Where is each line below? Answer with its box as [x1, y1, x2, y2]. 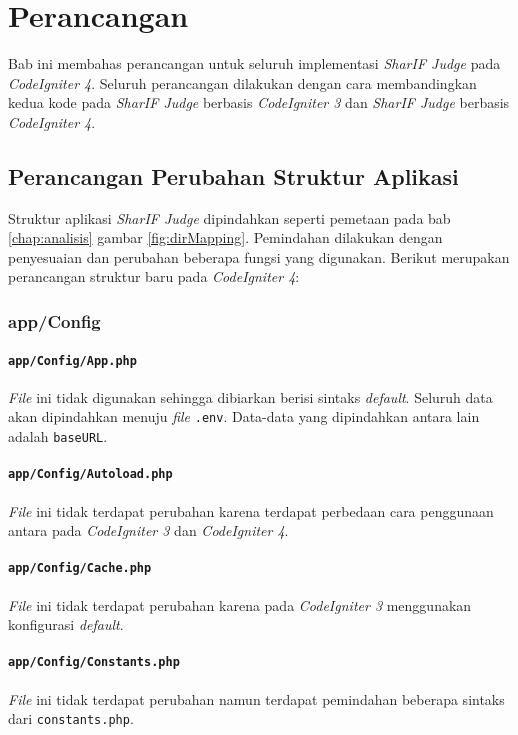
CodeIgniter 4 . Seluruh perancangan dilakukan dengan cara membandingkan [8, 72, 477, 93]
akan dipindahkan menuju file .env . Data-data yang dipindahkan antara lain [8, 406, 480, 427]
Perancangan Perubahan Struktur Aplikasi [8, 160, 459, 191]
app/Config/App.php [8, 353, 137, 368]
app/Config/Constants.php [8, 655, 180, 670]
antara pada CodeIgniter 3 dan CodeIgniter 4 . [8, 520, 289, 541]
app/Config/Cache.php [8, 561, 152, 576]
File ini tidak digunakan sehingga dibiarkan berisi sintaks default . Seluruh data [8, 386, 493, 407]
